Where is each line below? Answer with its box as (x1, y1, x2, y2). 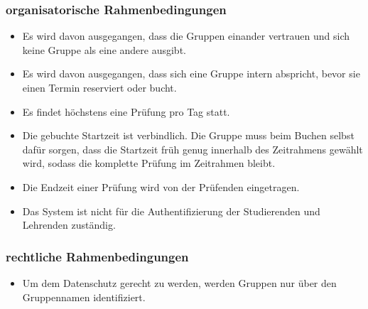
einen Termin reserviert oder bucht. (22, 80, 177, 94)
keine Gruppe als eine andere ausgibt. (22, 42, 186, 57)
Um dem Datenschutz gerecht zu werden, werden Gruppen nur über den (22, 275, 337, 290)
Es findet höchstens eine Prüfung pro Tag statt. (22, 104, 230, 119)
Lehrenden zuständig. (22, 217, 116, 232)
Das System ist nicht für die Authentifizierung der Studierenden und (22, 203, 320, 218)
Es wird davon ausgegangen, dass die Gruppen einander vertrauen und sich (22, 28, 350, 43)
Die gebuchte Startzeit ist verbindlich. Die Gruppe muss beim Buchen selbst (22, 128, 355, 143)
